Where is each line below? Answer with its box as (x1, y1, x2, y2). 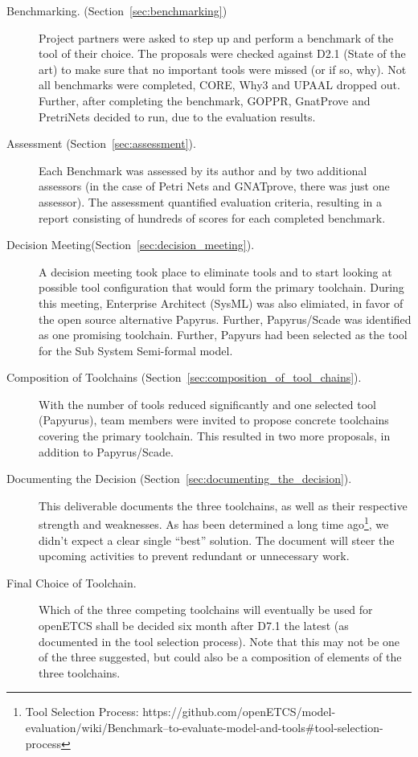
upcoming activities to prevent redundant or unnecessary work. (39, 547, 350, 564)
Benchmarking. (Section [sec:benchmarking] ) (6, 2, 227, 18)
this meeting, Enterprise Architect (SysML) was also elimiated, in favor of (39, 294, 404, 311)
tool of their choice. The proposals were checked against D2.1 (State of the (39, 45, 406, 62)
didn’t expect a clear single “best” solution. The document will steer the (39, 531, 395, 548)
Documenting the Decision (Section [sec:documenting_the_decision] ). (6, 470, 352, 487)
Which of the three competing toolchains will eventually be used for (39, 601, 373, 618)
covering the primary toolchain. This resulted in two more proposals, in (39, 428, 391, 444)
